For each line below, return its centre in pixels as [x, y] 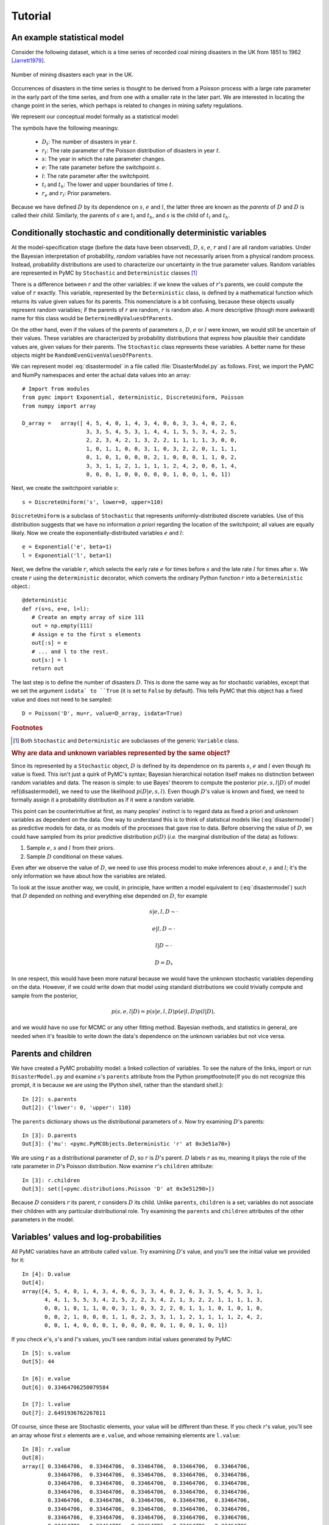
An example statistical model [68, 38]
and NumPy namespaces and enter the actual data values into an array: [101, 375]
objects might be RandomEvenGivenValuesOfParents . [82, 355]
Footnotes [27, 728]
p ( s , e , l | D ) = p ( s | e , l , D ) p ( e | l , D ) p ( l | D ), [163, 1012]
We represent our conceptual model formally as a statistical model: [95, 117]
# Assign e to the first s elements [86, 634]
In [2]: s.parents [50, 1099]
